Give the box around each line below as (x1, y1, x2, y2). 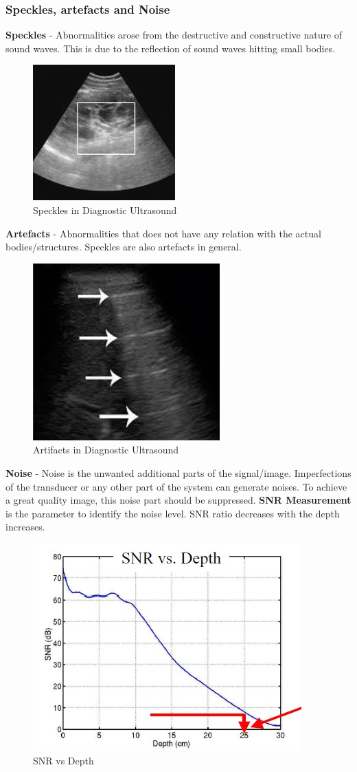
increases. (5, 519, 45, 534)
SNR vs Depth (33, 753, 94, 767)
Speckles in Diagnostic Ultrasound (33, 203, 177, 217)
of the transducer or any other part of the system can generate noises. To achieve (5, 479, 347, 493)
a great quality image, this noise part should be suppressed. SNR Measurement (5, 493, 352, 507)
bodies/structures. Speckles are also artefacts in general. (5, 239, 242, 254)
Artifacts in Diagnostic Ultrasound (33, 442, 179, 457)
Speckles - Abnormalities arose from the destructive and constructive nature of (5, 28, 343, 42)
